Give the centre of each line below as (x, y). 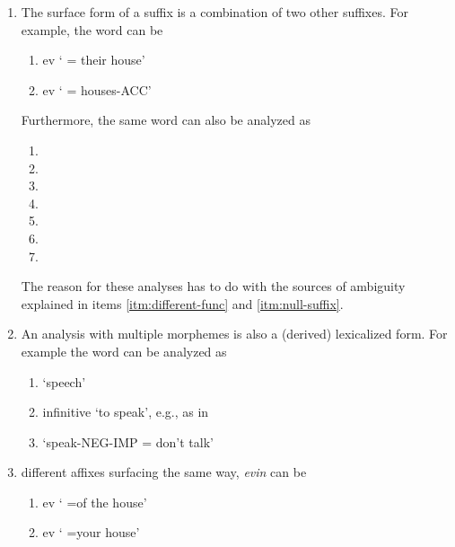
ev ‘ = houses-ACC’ (97, 89)
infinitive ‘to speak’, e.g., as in (126, 412)
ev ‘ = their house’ (94, 60)
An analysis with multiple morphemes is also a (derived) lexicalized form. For (234, 334)
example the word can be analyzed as (124, 351)
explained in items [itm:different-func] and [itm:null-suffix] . (182, 303)
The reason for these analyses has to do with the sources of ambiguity (213, 286)
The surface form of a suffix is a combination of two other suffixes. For (214, 12)
